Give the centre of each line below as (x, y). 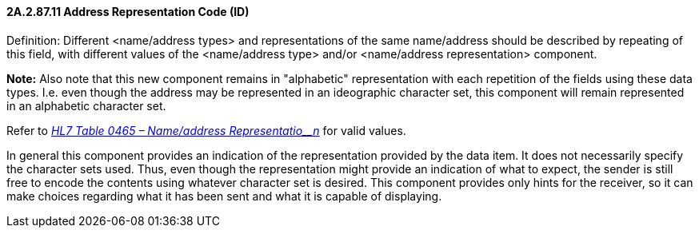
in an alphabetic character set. (86, 105)
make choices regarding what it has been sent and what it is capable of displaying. (224, 196)
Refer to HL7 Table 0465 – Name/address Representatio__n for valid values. (206, 130)
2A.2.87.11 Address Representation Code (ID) (128, 12)
